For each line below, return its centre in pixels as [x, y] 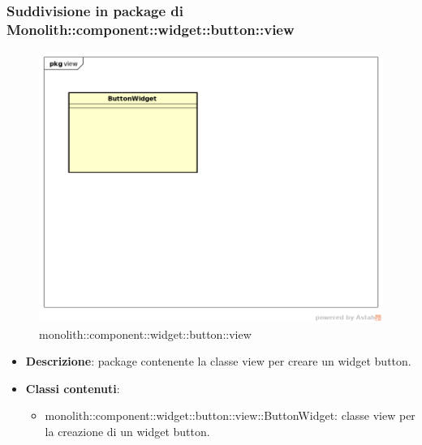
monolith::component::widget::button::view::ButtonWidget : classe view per [230, 415]
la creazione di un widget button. [127, 431]
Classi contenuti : [73, 388]
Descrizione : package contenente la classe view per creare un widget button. [218, 361]
